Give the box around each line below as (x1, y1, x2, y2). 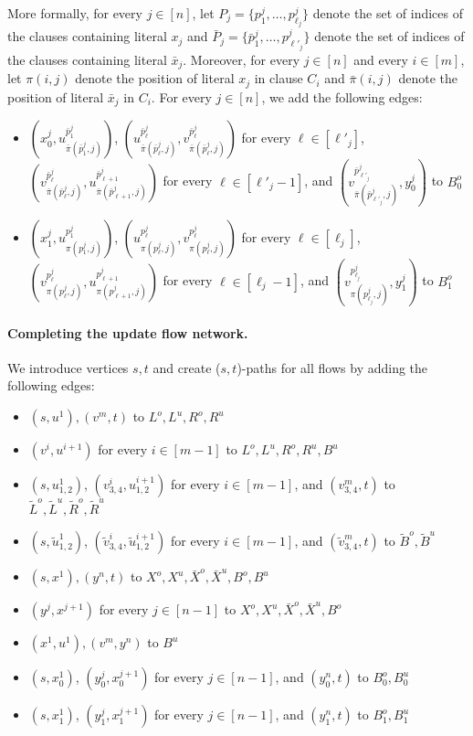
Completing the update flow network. (7, 323, 248, 342)
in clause (254, 69, 303, 88)
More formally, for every (7, 4, 142, 22)
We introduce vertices (7, 357, 129, 377)
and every (353, 49, 408, 69)
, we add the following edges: (261, 87, 423, 106)
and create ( (152, 357, 221, 377)
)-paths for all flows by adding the (236, 357, 428, 377)
